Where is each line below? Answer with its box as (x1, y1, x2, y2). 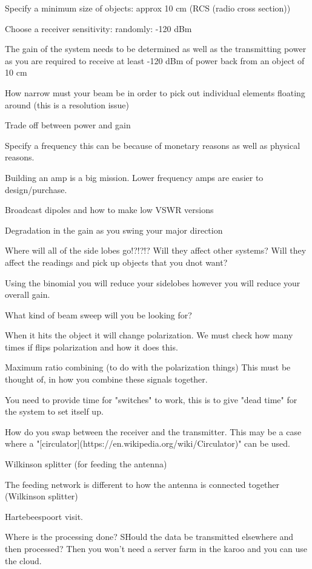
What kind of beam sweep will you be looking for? (5, 308, 192, 321)
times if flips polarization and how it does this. (5, 340, 178, 353)
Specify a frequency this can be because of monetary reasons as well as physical (5, 139, 300, 151)
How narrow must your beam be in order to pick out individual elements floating (5, 86, 305, 99)
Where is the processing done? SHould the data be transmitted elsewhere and (5, 530, 294, 543)
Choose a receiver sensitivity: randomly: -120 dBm (5, 22, 192, 35)
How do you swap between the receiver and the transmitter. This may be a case (5, 425, 302, 438)
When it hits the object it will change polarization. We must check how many (5, 329, 293, 341)
